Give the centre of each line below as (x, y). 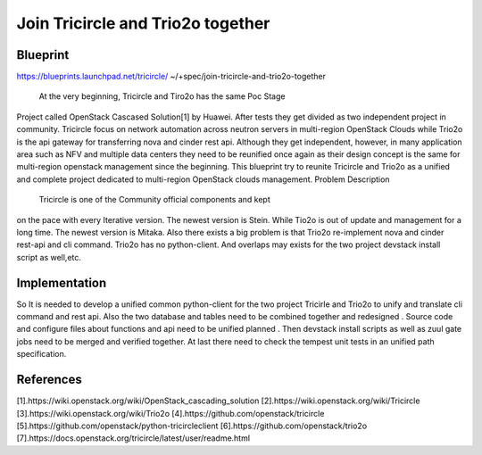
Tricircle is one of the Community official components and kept (155, 200)
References (49, 380)
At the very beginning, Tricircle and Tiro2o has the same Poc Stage (162, 96)
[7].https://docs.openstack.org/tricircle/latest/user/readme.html (133, 438)
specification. (42, 354)
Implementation (62, 282)
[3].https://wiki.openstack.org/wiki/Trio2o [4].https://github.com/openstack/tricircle (170, 413)
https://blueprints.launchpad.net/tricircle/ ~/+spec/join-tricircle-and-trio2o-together (171, 77)
